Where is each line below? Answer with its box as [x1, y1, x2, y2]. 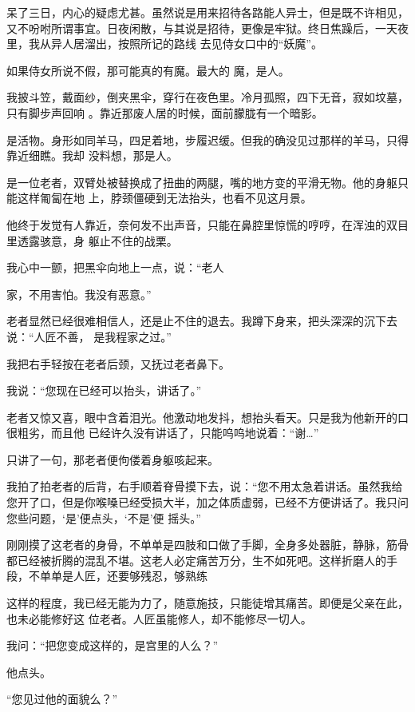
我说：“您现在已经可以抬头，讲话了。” [6, 382, 202, 399]
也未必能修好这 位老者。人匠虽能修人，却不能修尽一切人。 [6, 610, 312, 626]
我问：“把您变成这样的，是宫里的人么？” [6, 637, 219, 654]
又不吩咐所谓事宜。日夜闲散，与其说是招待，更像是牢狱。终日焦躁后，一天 [6, 19, 397, 36]
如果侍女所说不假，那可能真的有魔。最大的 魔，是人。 [6, 62, 290, 78]
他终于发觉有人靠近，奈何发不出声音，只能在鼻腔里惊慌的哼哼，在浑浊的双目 [6, 216, 409, 233]
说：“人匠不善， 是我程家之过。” [6, 328, 172, 344]
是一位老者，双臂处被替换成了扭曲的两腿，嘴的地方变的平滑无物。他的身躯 [6, 173, 397, 190]
